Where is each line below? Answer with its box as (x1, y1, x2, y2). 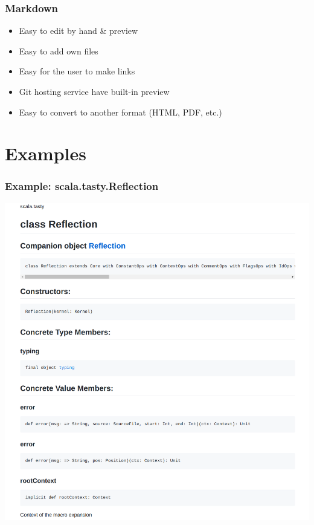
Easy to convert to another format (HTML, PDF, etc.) (19, 105, 222, 118)
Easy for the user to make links (19, 65, 135, 77)
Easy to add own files (19, 44, 98, 57)
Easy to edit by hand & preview (19, 24, 138, 37)
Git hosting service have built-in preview (19, 85, 170, 97)
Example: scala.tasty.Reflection (5, 178, 159, 194)
